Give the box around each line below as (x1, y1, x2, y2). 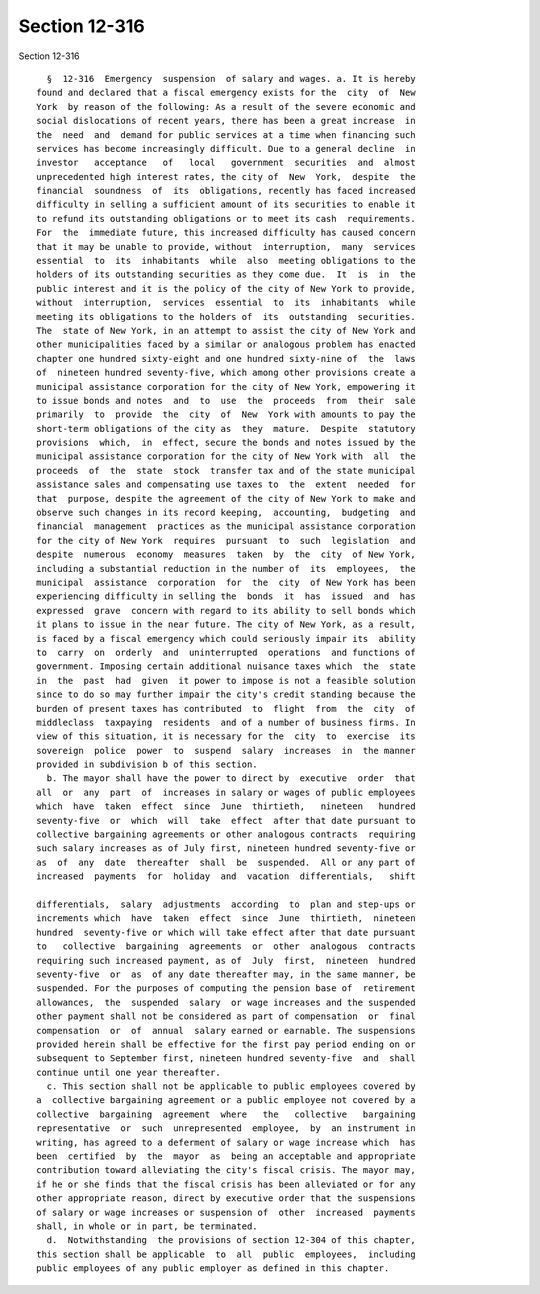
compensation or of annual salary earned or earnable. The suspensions (36, 1025, 416, 1036)
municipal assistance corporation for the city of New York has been (36, 577, 416, 588)
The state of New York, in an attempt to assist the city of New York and (36, 325, 416, 336)
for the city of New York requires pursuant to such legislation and (36, 535, 416, 546)
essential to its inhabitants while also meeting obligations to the (36, 255, 416, 267)
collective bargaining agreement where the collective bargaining (36, 1108, 416, 1120)
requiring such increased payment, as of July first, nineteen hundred (36, 955, 416, 966)
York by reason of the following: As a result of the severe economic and (36, 101, 416, 112)
